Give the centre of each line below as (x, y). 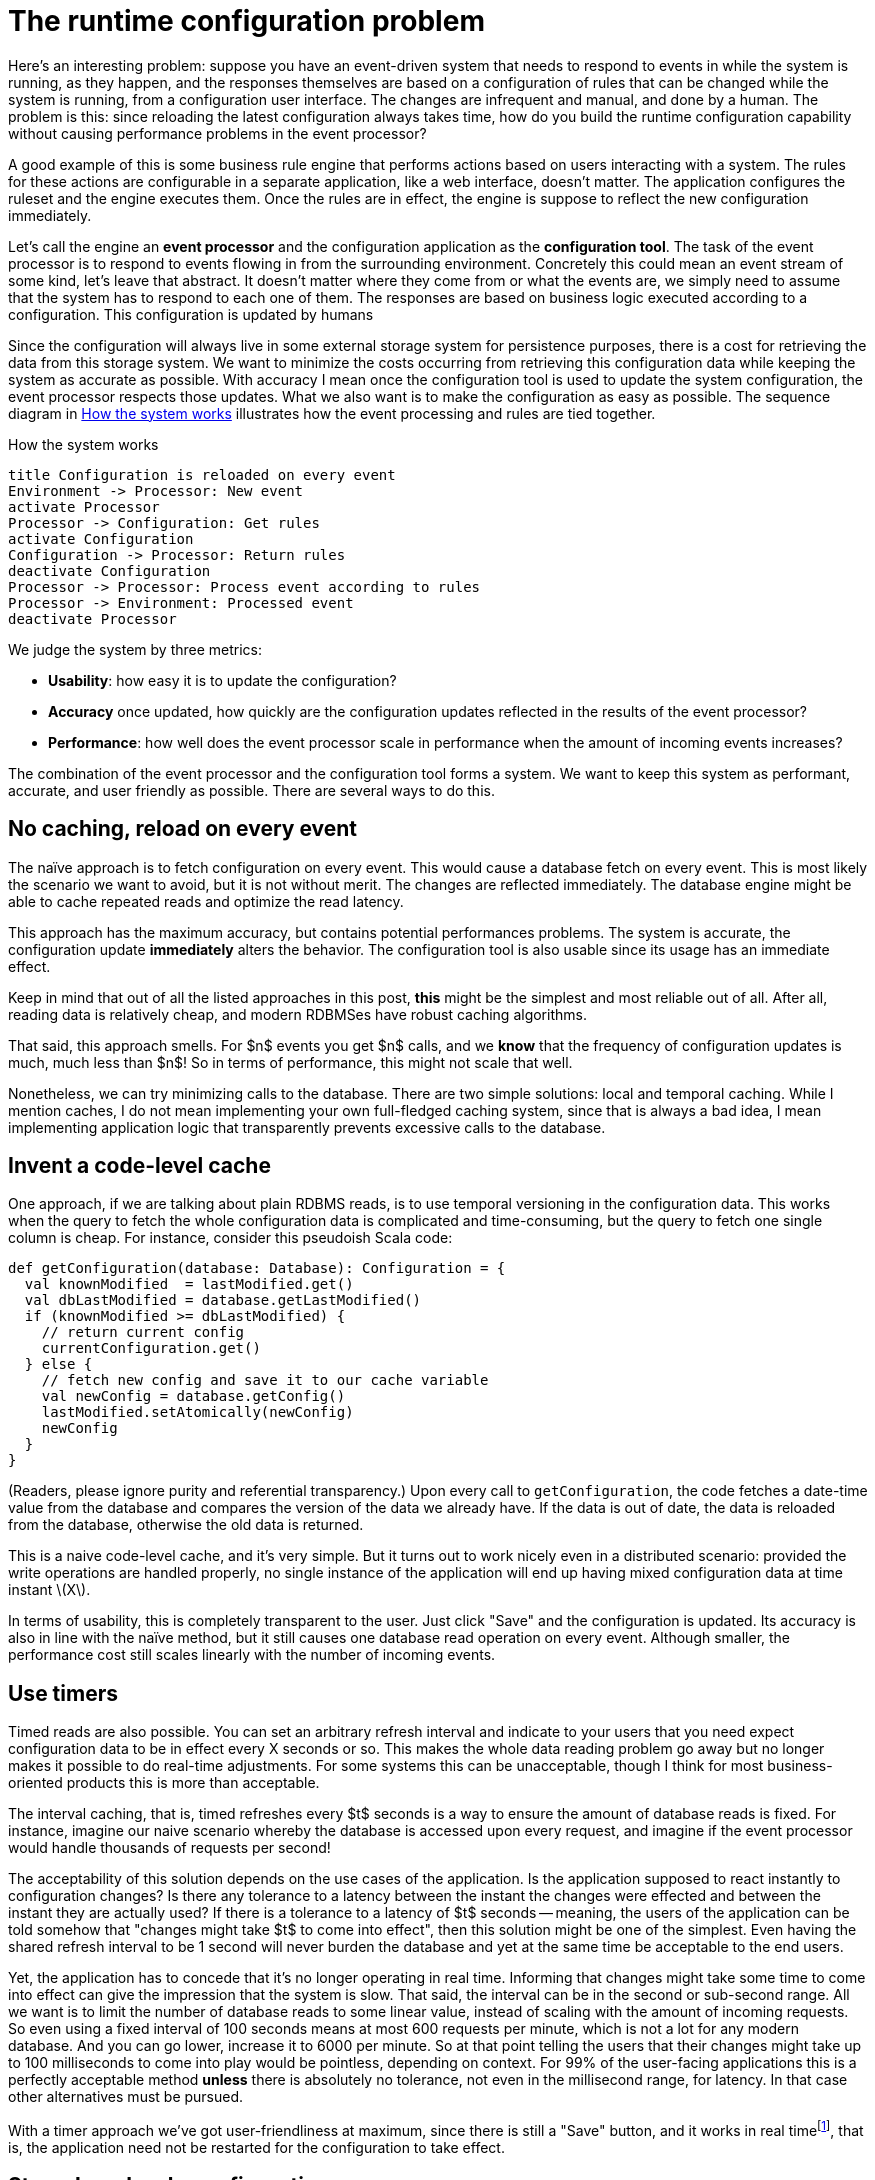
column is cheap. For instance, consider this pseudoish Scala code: (230, 1238)
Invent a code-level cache (139, 1166)
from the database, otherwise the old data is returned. (186, 1525)
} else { (58, 1364)
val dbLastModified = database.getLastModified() (223, 1300)
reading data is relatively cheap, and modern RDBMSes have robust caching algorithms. (297, 1014)
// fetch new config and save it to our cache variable (265, 1380)
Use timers (63, 1693)
